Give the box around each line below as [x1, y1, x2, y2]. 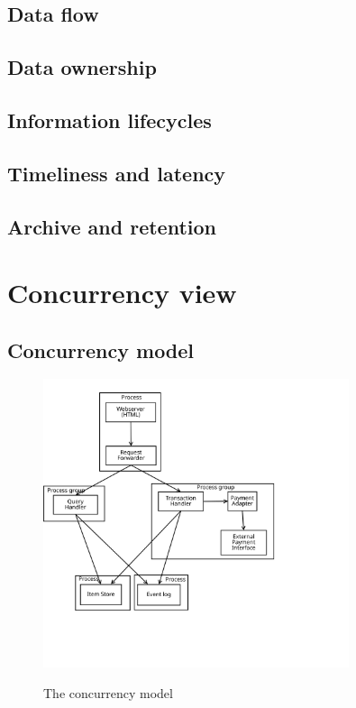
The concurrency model [43, 684, 173, 703]
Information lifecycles [7, 106, 212, 133]
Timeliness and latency [7, 159, 226, 187]
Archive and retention [7, 212, 216, 240]
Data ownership [7, 53, 157, 81]
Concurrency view [7, 274, 237, 311]
